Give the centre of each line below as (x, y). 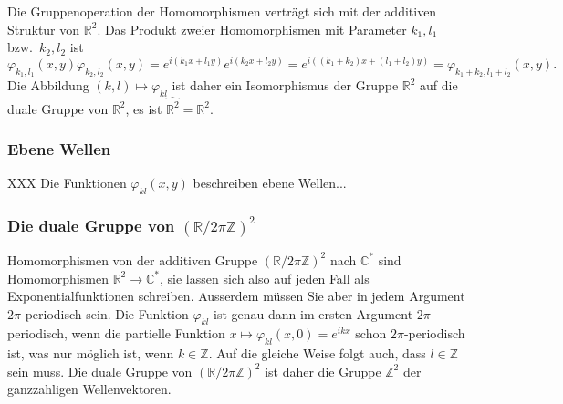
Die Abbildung (48, 85)
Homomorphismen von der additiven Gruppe (133, 259)
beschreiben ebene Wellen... (270, 183)
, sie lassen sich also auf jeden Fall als (265, 278)
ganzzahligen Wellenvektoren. (89, 389)
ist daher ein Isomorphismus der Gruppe (285, 85)
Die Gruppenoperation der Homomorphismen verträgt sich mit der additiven (222, 11)
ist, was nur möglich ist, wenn (91, 353)
